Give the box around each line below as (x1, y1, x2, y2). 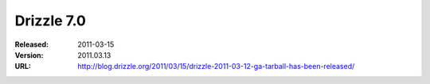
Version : (14, 50, 44, 59)
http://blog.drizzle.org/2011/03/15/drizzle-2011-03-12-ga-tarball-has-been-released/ (77, 62, 355, 71)
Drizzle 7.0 (14, 12, 87, 29)
